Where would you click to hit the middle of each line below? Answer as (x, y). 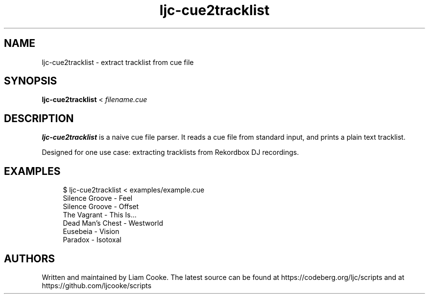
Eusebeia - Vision (91, 232)
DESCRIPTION (39, 118)
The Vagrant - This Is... (100, 215)
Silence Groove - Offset (101, 207)
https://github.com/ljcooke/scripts (97, 285)
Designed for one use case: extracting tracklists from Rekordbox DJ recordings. (170, 152)
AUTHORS (30, 258)
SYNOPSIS (31, 81)
